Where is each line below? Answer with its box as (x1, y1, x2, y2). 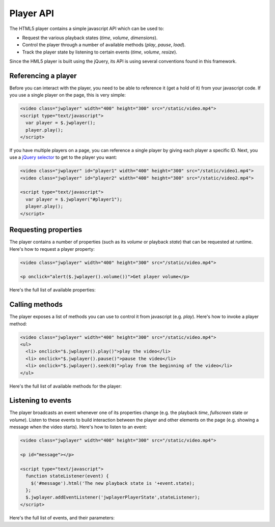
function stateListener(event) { (25, 473, 109, 479)
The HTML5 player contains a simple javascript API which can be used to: (9, 25, 164, 32)
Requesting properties (9, 225, 82, 234)
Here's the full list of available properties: (9, 287, 96, 293)
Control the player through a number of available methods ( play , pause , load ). (22, 42, 186, 48)
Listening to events (9, 396, 71, 405)
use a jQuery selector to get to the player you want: (9, 154, 117, 160)
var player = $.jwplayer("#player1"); (25, 196, 122, 202)
